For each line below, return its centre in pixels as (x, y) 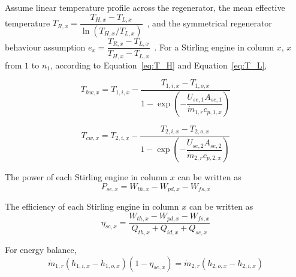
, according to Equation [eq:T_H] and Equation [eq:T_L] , (158, 65)
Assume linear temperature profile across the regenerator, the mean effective (145, 7)
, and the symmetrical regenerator (209, 23)
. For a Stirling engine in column (214, 47)
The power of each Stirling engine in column (86, 177)
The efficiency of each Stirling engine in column (92, 206)
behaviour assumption (45, 47)
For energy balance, (41, 250)
